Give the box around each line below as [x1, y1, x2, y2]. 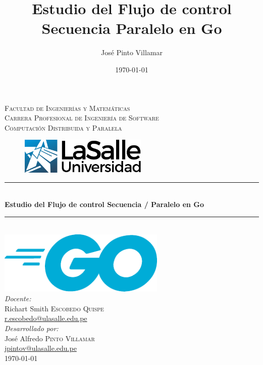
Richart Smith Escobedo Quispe [5, 303, 104, 313]
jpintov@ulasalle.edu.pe [5, 343, 77, 353]
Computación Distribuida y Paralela [5, 122, 122, 133]
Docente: [5, 293, 31, 304]
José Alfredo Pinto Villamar [5, 333, 95, 343]
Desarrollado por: [5, 323, 59, 334]
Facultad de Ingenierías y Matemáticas [5, 102, 130, 113]
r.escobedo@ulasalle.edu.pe [5, 313, 87, 323]
